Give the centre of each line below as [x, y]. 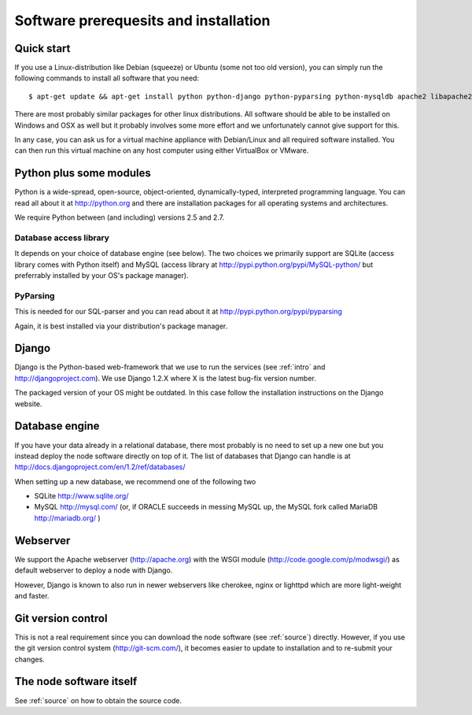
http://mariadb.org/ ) [68, 518]
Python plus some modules [83, 173]
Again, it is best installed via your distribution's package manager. [121, 326]
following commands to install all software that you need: [107, 78]
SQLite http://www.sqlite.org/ [81, 496]
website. [28, 404]
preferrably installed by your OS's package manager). [101, 276]
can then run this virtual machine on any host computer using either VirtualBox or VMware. [162, 150]
